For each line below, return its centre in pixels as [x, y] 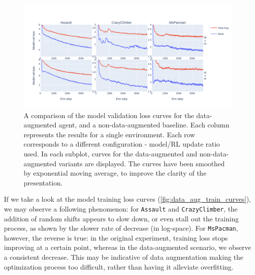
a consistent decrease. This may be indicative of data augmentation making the [124, 257]
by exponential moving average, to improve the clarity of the [115, 173]
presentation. [43, 182]
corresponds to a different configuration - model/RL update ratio [122, 144]
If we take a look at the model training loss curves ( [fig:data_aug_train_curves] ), [127, 199]
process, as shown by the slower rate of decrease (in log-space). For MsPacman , [121, 228]
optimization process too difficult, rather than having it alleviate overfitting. [119, 266]
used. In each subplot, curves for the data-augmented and [111, 153]
